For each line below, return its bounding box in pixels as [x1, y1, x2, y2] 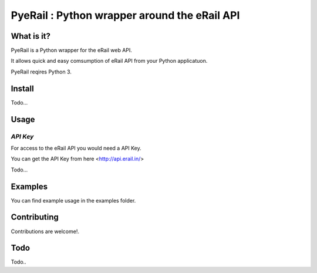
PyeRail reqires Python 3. [11, 68, 72, 75]
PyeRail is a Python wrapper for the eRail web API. [11, 47, 132, 54]
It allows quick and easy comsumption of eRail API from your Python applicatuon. [11, 58, 208, 65]
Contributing [11, 212, 59, 223]
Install [11, 83, 35, 93]
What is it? [11, 31, 51, 41]
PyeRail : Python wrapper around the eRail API [11, 9, 240, 22]
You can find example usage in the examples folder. [11, 197, 136, 204]
